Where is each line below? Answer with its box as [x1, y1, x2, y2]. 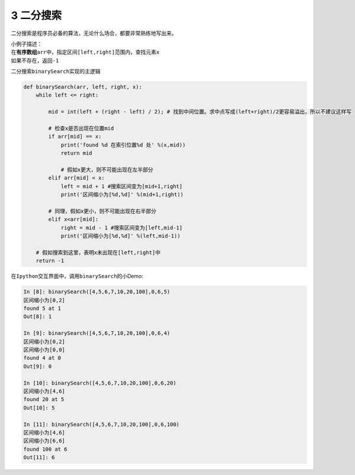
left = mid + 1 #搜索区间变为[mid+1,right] [60, 183, 183, 189]
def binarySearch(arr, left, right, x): [23, 83, 142, 91]
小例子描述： [11, 40, 43, 47]
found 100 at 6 [23, 445, 67, 453]
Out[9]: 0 [23, 363, 52, 370]
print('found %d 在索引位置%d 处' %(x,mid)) [60, 141, 186, 148]
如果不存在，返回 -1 [11, 57, 59, 64]
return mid [60, 150, 93, 157]
